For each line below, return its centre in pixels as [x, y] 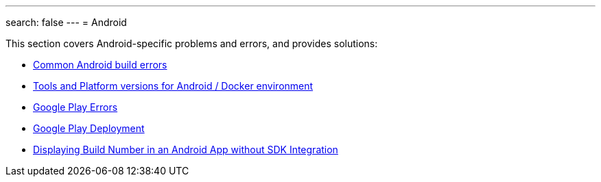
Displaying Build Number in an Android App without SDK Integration [186, 149]
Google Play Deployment [89, 128]
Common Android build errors [100, 65]
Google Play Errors [75, 107]
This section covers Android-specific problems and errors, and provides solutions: [192, 43]
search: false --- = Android [66, 22]
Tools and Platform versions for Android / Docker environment [173, 86]
